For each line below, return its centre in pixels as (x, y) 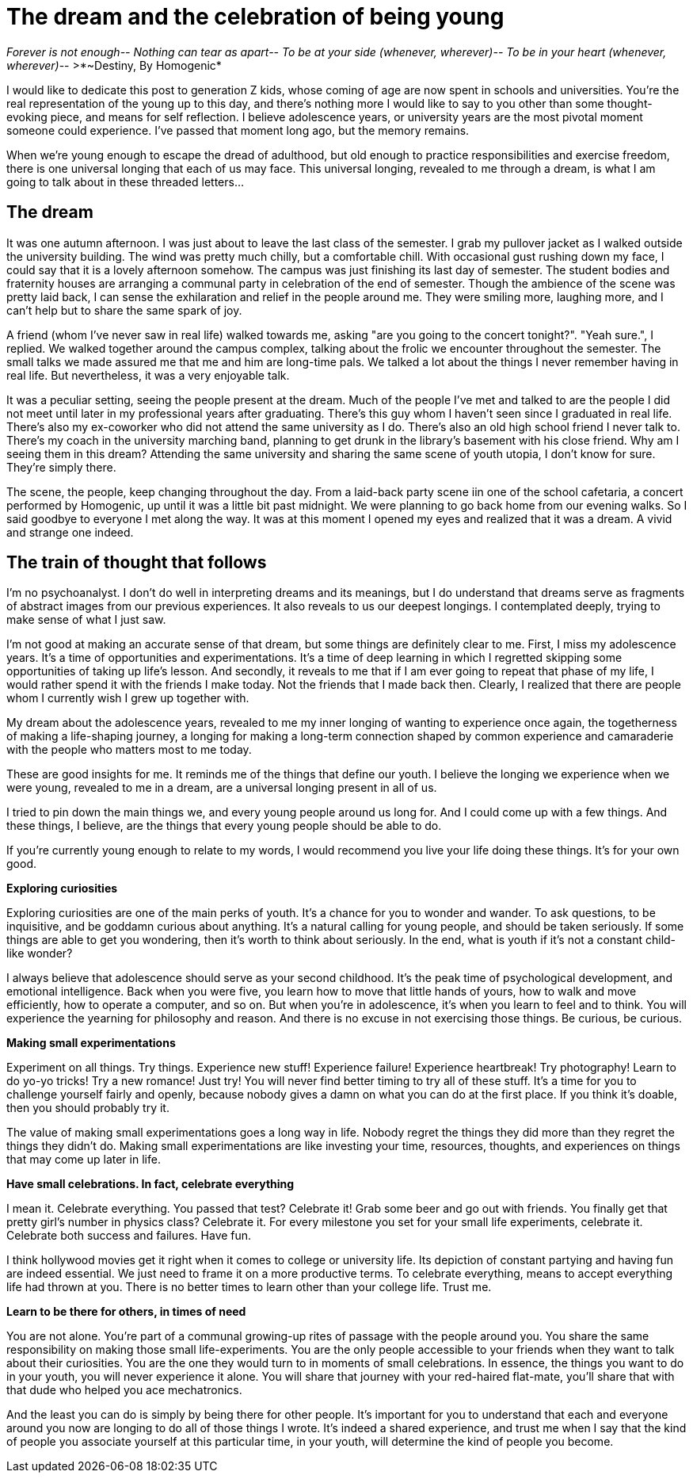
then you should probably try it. (88, 1108)
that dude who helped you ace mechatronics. (124, 1390)
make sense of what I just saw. (86, 620)
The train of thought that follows (137, 563)
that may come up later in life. (84, 1160)
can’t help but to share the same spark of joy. (124, 310)
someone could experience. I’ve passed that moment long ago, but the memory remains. (238, 130)
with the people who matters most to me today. (129, 750)
